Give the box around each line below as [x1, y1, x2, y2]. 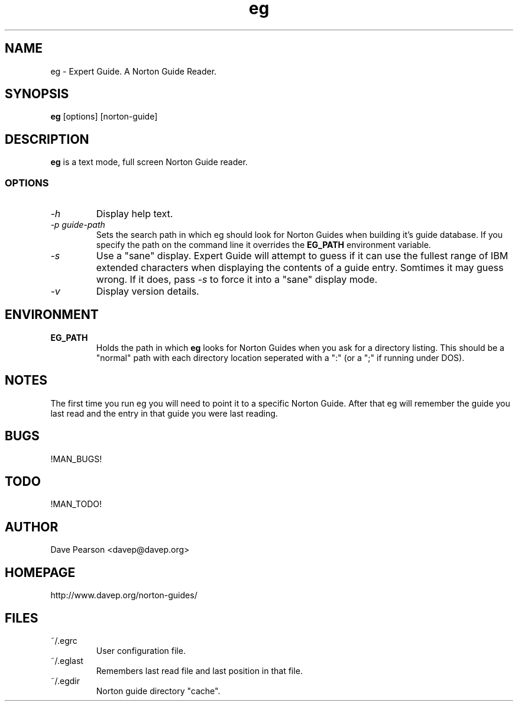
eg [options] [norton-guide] [50, 111, 158, 122]
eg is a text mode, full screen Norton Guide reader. [50, 157, 248, 167]
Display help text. [96, 208, 173, 220]
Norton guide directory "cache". [96, 685, 221, 696]
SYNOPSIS [5, 86, 69, 102]
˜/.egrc [50, 635, 77, 646]
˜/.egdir [50, 675, 80, 686]
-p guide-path [50, 220, 105, 230]
